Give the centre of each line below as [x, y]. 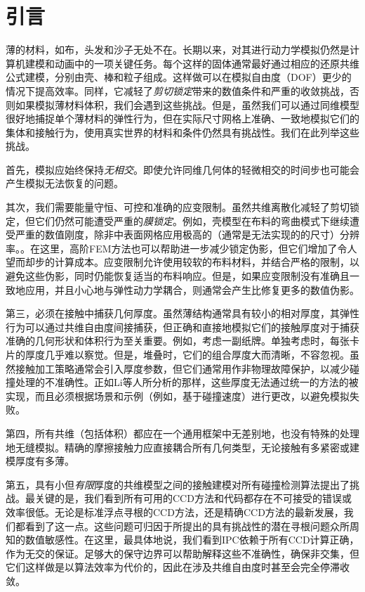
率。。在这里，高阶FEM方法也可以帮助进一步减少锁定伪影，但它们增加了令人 [181, 248]
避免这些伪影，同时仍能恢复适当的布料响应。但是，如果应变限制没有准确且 [178, 276]
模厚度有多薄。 [40, 461]
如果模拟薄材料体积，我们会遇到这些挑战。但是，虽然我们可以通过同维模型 [187, 104]
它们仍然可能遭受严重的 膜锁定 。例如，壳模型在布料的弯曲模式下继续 [192, 220]
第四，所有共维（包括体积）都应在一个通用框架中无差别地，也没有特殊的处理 [182, 433]
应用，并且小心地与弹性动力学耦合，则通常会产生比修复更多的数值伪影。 [192, 289]
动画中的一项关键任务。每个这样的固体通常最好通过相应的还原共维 [207, 63]
